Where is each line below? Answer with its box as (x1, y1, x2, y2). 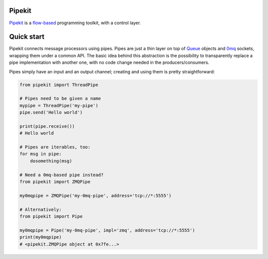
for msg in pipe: (19, 151, 62, 157)
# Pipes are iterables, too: (19, 144, 91, 150)
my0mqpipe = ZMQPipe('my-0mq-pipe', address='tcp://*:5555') (19, 193, 172, 198)
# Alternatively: (19, 207, 62, 212)
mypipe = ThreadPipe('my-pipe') (19, 103, 99, 108)
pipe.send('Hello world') (19, 109, 83, 115)
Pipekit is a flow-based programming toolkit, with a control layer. (9, 20, 141, 26)
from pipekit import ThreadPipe (19, 82, 99, 88)
